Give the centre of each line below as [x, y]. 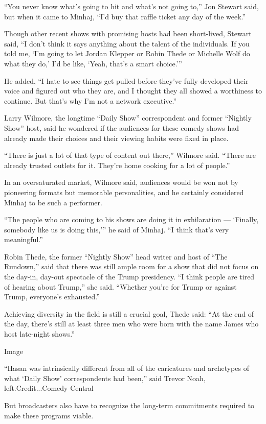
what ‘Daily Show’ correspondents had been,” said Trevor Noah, [105, 378]
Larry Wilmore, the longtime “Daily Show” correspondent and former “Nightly [128, 118]
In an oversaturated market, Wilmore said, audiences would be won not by [121, 182]
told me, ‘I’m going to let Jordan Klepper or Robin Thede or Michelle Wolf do [127, 53]
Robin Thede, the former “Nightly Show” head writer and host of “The [116, 256]
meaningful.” [24, 239]
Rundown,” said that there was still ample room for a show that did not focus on [131, 266]
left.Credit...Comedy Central [49, 388]
